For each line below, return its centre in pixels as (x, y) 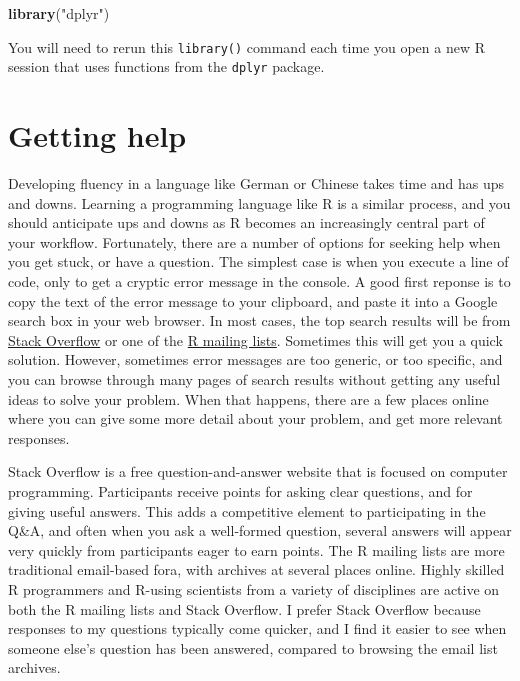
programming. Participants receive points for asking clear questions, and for (240, 490)
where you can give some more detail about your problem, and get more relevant (255, 418)
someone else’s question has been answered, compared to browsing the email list (253, 647)
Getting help (97, 135)
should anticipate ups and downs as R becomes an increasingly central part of (246, 222)
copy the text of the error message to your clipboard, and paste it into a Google (253, 300)
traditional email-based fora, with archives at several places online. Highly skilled (256, 569)
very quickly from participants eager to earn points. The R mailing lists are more (256, 549)
